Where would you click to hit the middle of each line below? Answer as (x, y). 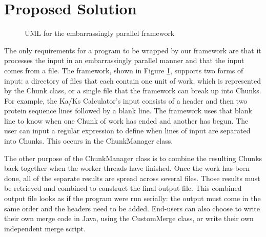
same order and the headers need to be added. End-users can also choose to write (132, 208)
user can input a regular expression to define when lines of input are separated (127, 131)
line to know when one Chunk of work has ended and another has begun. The (126, 120)
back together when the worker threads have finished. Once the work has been (127, 168)
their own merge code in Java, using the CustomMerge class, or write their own (129, 218)
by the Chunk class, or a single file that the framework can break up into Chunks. (133, 91)
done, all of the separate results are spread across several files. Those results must (132, 178)
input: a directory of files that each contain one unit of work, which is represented (132, 80)
